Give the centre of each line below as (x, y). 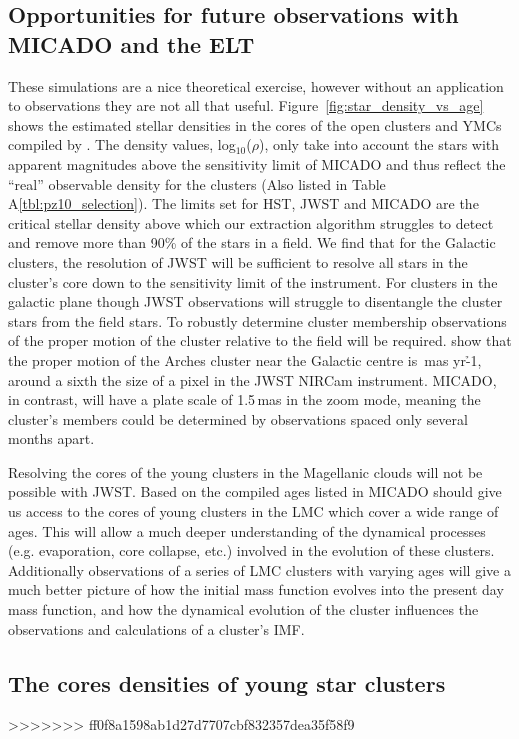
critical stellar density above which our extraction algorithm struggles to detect (251, 222)
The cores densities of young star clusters (227, 682)
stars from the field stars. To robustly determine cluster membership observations (257, 320)
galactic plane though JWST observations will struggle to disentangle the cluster (255, 301)
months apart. (51, 438)
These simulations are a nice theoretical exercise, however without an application (256, 85)
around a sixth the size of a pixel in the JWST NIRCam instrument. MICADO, (252, 379)
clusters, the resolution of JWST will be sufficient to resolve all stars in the (238, 261)
